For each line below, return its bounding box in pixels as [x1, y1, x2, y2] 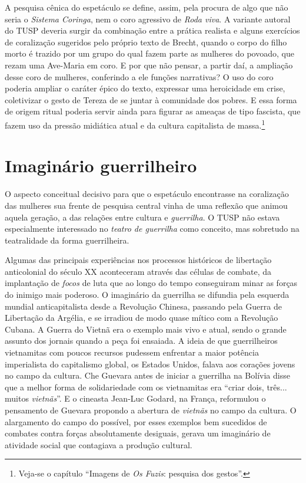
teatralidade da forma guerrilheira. [5, 234, 129, 246]
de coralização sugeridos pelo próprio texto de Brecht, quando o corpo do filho [5, 35, 287, 48]
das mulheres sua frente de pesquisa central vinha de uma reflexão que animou [5, 199, 288, 211]
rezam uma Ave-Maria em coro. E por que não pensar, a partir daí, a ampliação [5, 58, 293, 71]
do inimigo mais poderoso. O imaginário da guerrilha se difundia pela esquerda [5, 288, 290, 301]
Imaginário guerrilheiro [5, 153, 197, 178]
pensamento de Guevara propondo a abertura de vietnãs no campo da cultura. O [5, 404, 297, 416]
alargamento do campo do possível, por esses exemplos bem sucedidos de [5, 415, 267, 428]
